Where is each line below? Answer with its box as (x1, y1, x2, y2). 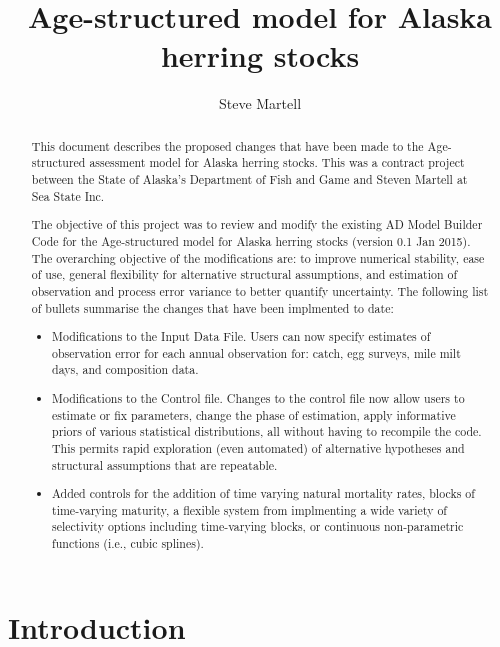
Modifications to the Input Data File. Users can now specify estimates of (52, 328, 431, 345)
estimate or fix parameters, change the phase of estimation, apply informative (52, 406, 456, 423)
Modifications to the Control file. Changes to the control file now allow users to (52, 389, 465, 406)
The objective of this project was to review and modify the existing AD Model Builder (31, 216, 483, 233)
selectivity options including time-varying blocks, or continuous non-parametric (52, 518, 464, 535)
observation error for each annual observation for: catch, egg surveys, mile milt (52, 344, 461, 361)
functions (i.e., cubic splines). (52, 535, 204, 552)
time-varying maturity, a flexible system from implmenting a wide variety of (52, 501, 447, 518)
